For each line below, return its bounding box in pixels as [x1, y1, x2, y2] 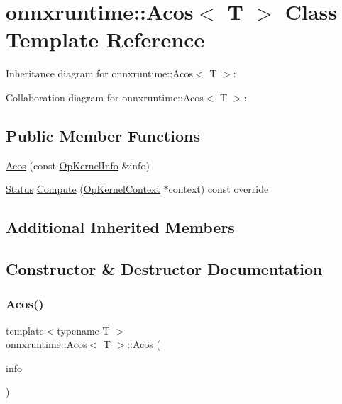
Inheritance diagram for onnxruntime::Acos [6, 66, 193, 81]
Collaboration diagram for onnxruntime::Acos [6, 89, 204, 104]
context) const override [168, 181, 269, 196]
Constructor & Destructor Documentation [6, 258, 323, 280]
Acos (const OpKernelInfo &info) [6, 157, 150, 172]
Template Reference [6, 25, 205, 54]
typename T [57, 322, 110, 337]
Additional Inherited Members [6, 216, 235, 238]
